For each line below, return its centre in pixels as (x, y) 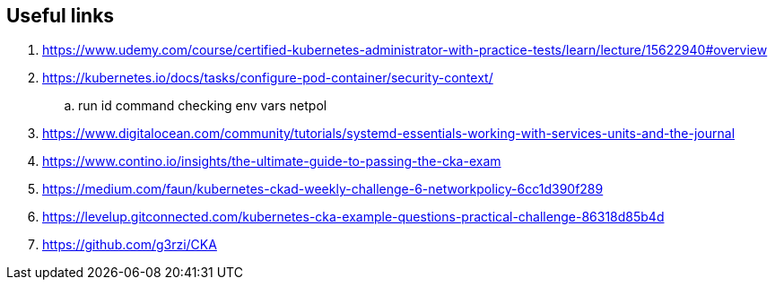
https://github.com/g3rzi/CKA (130, 245)
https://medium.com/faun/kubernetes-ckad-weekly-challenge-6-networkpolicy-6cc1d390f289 (323, 189)
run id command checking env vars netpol (203, 106)
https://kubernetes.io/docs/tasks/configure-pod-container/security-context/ (268, 78)
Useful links (61, 16)
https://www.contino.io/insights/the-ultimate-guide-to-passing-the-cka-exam (272, 161)
